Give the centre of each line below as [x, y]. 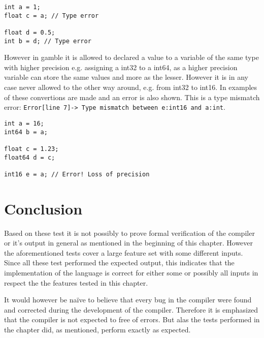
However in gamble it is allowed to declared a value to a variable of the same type [131, 57]
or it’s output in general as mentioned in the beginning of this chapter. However [129, 243]
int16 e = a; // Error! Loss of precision [77, 174]
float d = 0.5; [30, 32]
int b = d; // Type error [48, 41]
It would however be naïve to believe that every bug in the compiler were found [128, 300]
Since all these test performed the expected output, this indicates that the [119, 263]
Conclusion [43, 208]
